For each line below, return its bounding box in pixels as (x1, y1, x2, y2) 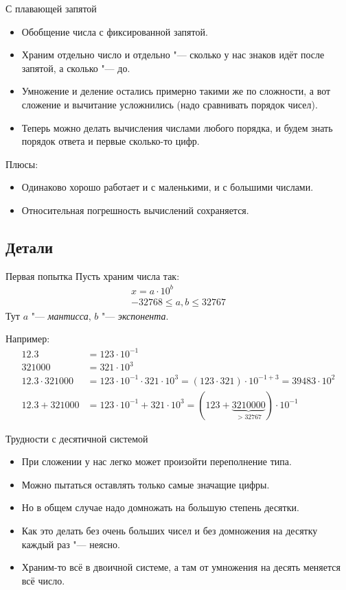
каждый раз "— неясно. (21, 536, 121, 551)
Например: (5, 331, 50, 346)
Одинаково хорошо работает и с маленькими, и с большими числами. (21, 180, 314, 194)
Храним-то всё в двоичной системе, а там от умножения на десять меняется (21, 560, 341, 574)
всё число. (21, 573, 65, 587)
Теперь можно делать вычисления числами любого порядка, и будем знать (21, 120, 333, 134)
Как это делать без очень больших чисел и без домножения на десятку (21, 523, 318, 538)
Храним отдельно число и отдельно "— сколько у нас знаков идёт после (21, 47, 325, 62)
